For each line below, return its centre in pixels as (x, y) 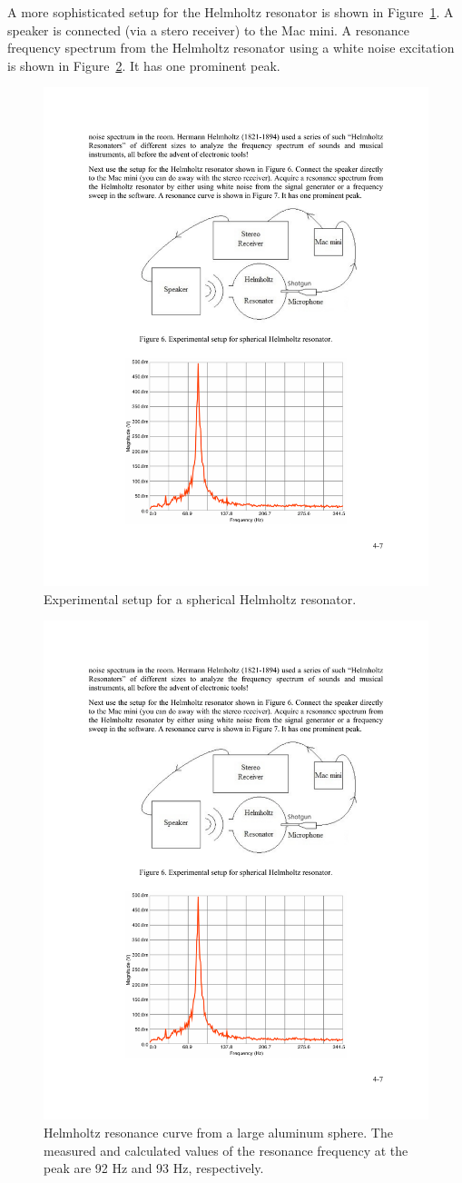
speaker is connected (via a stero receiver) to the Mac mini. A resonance (208, 30)
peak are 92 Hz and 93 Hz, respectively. (154, 1168)
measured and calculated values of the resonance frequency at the (226, 1150)
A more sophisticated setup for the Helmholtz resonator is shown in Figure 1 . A (231, 12)
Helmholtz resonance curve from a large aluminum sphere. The (218, 1132)
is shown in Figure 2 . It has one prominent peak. (144, 65)
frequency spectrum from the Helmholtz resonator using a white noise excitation (231, 48)
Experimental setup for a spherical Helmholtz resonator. (200, 598)
